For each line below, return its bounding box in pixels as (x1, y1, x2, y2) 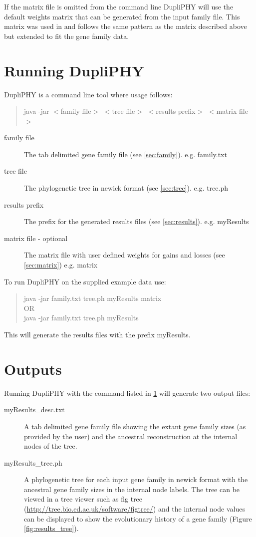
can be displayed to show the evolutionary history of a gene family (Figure (24, 513, 252, 524)
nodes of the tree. (24, 441, 77, 451)
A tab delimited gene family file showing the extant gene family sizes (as (24, 421, 246, 431)
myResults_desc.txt (4, 404, 65, 415)
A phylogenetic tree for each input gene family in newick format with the (24, 474, 248, 485)
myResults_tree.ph (4, 457, 62, 468)
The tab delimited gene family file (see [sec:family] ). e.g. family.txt (24, 149, 227, 159)
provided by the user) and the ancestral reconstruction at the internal (24, 431, 238, 441)
